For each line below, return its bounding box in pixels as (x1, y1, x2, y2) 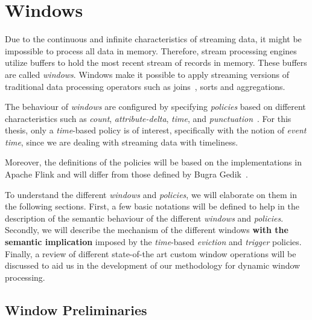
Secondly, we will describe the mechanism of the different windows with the (5, 223, 288, 236)
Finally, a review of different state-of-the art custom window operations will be (5, 247, 296, 260)
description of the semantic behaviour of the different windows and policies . (5, 211, 284, 224)
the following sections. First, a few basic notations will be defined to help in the (5, 200, 299, 213)
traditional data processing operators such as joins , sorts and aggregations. (5, 80, 285, 92)
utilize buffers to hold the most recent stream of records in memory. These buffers (5, 56, 307, 69)
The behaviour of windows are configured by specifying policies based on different (5, 100, 306, 113)
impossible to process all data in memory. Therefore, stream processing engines (5, 44, 297, 57)
